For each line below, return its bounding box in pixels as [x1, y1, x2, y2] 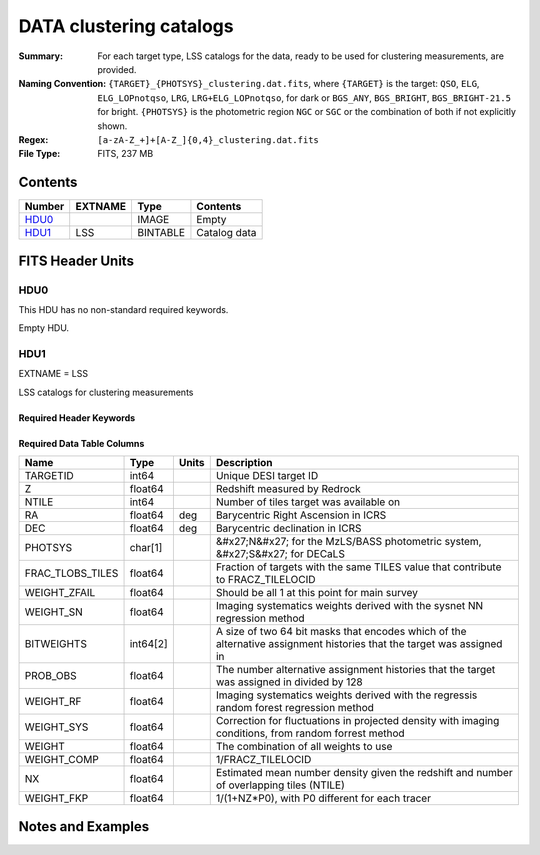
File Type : [18, 148, 61, 160]
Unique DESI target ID [215, 469, 319, 483]
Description [215, 456, 274, 470]
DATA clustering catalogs [18, 15, 234, 37]
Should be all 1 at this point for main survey [215, 586, 419, 600]
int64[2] [129, 637, 168, 651]
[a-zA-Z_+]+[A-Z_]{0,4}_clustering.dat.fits [97, 134, 320, 145]
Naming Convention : [18, 78, 107, 90]
